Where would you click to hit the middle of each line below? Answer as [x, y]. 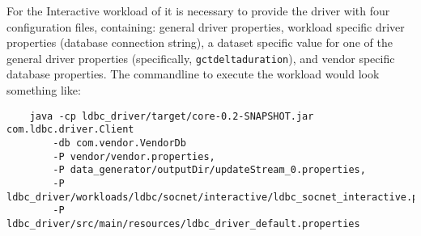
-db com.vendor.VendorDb [119, 143]
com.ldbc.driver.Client [70, 130]
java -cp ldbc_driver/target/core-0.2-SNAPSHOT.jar [172, 116]
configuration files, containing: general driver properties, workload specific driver [206, 26]
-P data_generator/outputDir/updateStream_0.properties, [209, 170]
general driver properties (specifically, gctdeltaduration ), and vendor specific [201, 58]
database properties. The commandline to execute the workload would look [193, 74]
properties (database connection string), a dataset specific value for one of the [200, 42]
